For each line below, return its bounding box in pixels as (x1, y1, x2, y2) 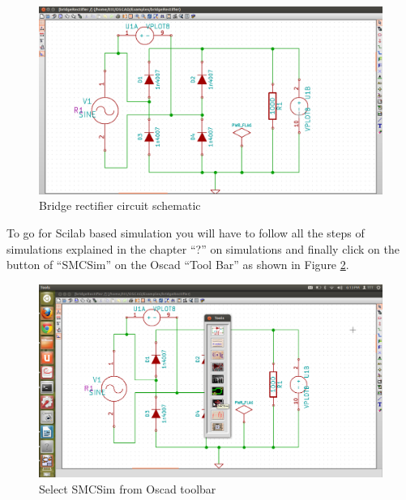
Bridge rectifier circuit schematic (39, 197, 201, 214)
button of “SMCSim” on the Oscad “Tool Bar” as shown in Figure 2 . (6, 256, 349, 273)
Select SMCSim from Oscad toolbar (39, 480, 216, 497)
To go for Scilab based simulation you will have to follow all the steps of (6, 224, 365, 241)
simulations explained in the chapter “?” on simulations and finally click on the (6, 240, 400, 257)
